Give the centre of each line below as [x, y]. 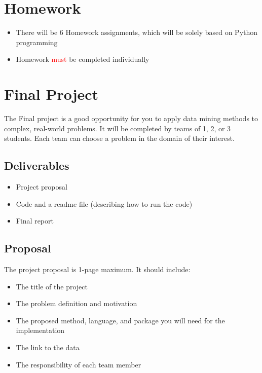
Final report [35, 221]
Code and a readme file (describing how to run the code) [104, 203]
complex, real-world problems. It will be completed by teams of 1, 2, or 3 [118, 128]
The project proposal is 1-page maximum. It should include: [97, 269]
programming [37, 42]
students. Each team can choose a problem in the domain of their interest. [119, 138]
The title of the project [52, 286]
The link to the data [48, 347]
